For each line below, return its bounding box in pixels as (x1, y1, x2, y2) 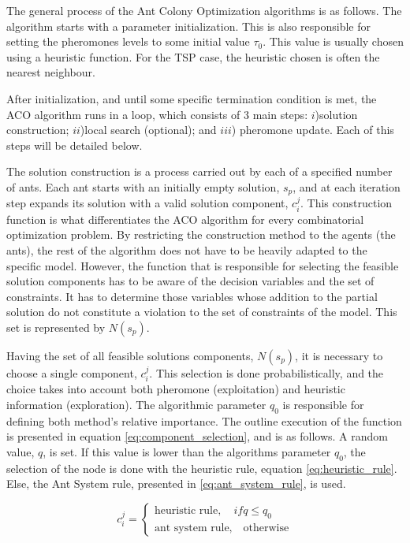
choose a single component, (6, 364, 137, 381)
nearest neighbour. (6, 64, 95, 80)
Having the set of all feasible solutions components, (6, 347, 254, 363)
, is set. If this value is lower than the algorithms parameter (43, 443, 331, 459)
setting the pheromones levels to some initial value (6, 33, 250, 50)
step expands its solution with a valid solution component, (6, 195, 289, 211)
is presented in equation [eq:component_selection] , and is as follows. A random (6, 428, 388, 444)
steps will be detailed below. (6, 136, 143, 153)
